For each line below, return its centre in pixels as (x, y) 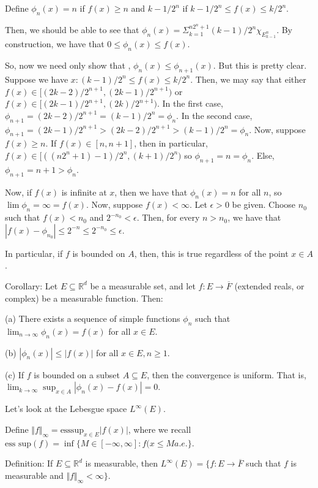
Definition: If (29, 463)
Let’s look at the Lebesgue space (66, 409)
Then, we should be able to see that (72, 30)
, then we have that (151, 192)
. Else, (263, 155)
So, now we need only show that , (68, 65)
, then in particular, (171, 143)
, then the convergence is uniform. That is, (227, 374)
